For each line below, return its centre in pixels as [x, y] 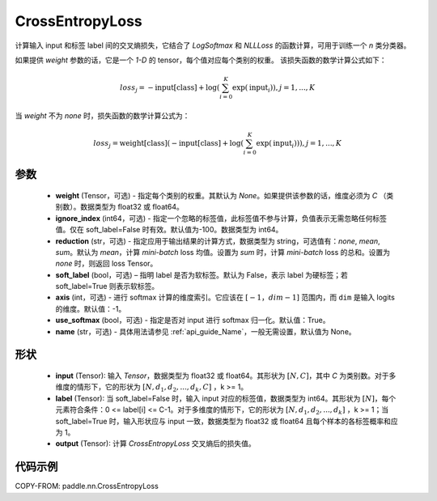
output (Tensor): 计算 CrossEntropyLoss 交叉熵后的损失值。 [156, 444]
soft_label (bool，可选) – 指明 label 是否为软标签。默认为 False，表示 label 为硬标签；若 [202, 274]
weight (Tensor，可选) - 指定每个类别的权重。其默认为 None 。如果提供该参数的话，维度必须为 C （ [221, 195]
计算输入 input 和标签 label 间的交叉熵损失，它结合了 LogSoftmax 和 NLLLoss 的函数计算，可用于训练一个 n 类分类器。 [213, 45]
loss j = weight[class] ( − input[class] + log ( [169, 144]
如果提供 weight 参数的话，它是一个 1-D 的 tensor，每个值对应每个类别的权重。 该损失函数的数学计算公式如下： [201, 60]
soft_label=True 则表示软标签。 [107, 287]
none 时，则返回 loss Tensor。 [106, 264]
